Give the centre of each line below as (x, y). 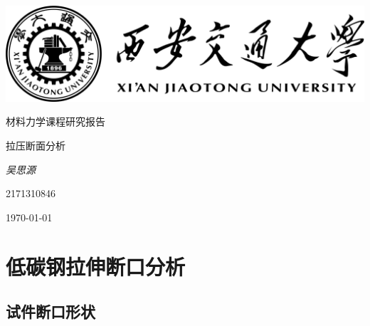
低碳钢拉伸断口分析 (96, 266)
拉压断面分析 (36, 146)
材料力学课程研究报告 (55, 121)
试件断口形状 (51, 311)
